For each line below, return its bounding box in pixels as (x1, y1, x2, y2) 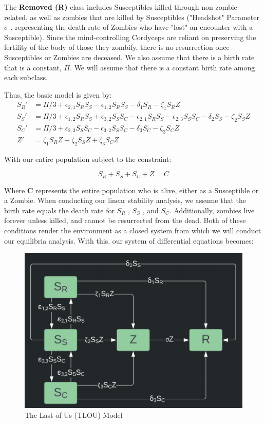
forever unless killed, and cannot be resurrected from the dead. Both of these (4, 215, 246, 226)
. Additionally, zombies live (169, 205, 255, 215)
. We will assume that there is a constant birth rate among (70, 62, 255, 72)
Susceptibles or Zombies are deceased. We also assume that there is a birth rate (4, 51, 255, 62)
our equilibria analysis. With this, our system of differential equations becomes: (4, 235, 254, 246)
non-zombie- (201, 2, 240, 12)
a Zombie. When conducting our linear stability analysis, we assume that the (4, 195, 247, 206)
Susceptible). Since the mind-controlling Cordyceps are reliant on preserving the (4, 31, 256, 42)
